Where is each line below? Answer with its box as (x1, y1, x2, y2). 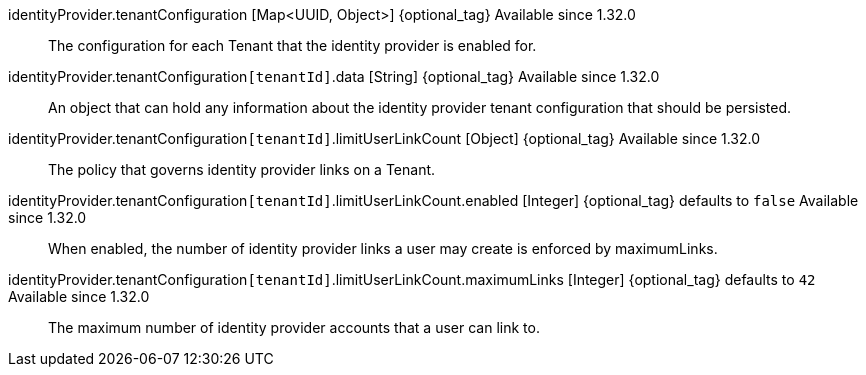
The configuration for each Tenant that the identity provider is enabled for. (48, 37, 537, 54)
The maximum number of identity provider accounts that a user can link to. (48, 319, 540, 336)
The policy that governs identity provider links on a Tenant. (48, 161, 436, 178)
